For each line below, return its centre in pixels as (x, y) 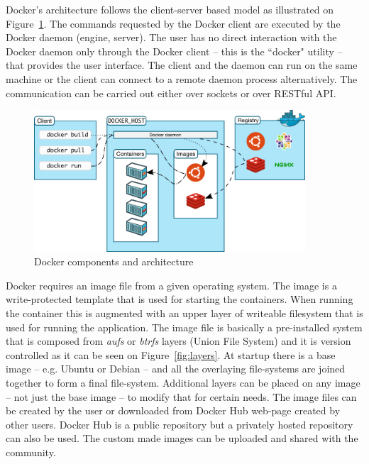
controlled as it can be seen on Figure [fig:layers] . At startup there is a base (171, 354)
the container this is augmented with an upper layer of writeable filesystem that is (184, 313)
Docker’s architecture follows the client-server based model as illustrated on (170, 9)
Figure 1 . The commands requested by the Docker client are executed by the (173, 23)
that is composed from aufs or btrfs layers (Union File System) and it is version (178, 341)
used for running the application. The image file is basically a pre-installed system (184, 327)
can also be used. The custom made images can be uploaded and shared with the (182, 438)
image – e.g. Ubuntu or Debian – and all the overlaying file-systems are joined (176, 369)
